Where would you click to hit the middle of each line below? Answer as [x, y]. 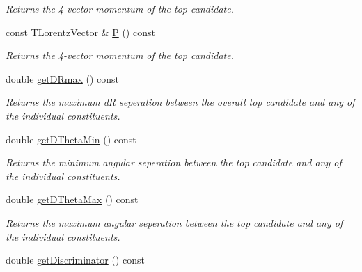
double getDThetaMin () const [71, 139]
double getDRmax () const [63, 78]
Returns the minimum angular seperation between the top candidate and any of [174, 162]
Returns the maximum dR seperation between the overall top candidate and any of [180, 102]
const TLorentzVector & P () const [80, 32]
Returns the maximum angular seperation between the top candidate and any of [174, 222]
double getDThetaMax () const [72, 199]
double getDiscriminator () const [75, 260]
